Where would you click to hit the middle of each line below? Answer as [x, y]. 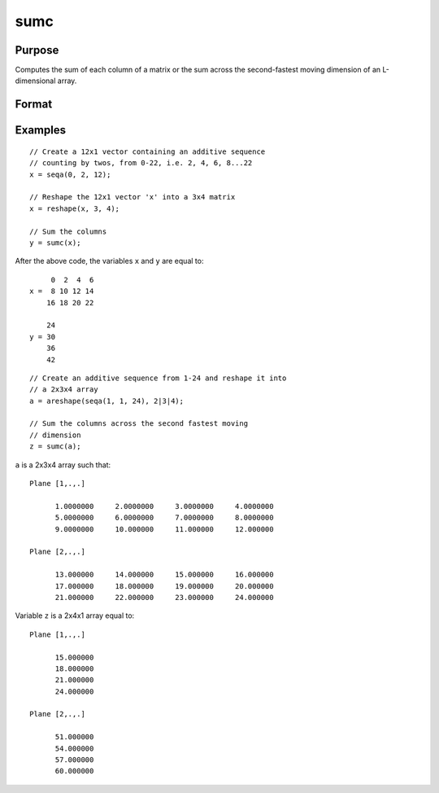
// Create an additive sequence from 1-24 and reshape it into [158, 378]
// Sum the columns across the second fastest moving [139, 424]
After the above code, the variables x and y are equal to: [109, 261]
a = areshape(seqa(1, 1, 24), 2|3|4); [107, 401]
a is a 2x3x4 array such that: [63, 465]
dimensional [35, 81]
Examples [41, 130]
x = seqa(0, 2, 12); [70, 174]
